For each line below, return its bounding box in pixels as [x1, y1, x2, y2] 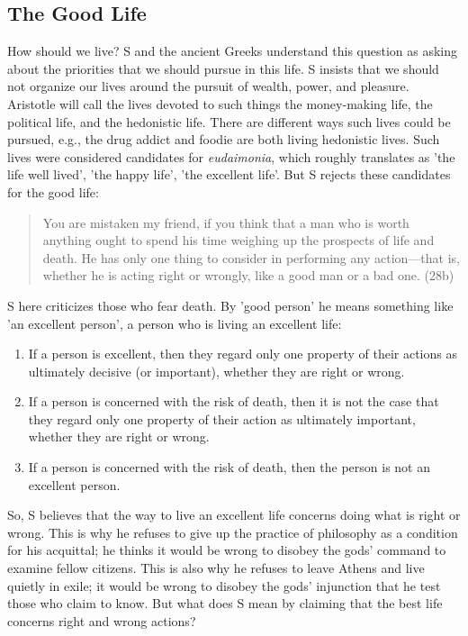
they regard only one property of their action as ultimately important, [28, 409, 416, 428]
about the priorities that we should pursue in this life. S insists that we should [7, 59, 439, 77]
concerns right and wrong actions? [7, 611, 196, 630]
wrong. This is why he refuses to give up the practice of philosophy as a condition [7, 522, 458, 541]
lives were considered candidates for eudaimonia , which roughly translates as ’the [7, 147, 455, 166]
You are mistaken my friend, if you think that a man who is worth [42, 213, 409, 232]
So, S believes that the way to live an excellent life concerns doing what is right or [7, 505, 461, 524]
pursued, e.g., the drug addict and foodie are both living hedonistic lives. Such [7, 130, 440, 149]
